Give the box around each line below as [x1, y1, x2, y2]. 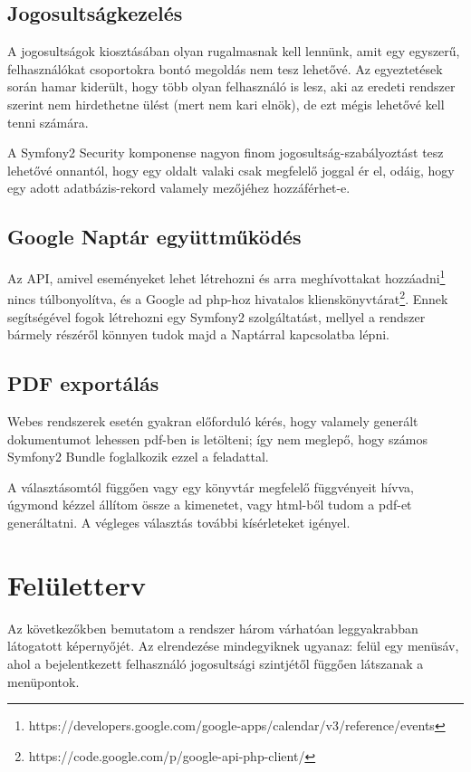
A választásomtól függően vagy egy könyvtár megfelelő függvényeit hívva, [7, 477, 414, 496]
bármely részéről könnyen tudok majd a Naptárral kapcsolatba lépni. [7, 325, 389, 344]
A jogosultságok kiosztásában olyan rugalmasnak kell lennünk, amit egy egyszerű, [7, 42, 460, 61]
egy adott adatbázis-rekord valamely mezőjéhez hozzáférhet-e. [7, 178, 351, 197]
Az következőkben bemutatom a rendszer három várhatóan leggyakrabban [7, 618, 418, 637]
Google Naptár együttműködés [7, 223, 302, 251]
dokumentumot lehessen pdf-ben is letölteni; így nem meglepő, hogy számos [7, 429, 428, 448]
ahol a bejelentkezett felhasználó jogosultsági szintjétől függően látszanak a [7, 653, 424, 672]
